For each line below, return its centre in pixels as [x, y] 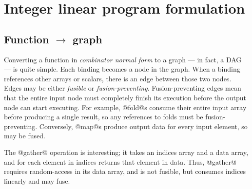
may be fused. [25, 136]
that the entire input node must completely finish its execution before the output [125, 97]
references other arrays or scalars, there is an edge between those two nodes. [118, 78]
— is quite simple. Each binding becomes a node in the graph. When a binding [122, 69]
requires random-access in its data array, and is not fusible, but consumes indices [125, 171]
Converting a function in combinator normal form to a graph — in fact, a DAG [123, 59]
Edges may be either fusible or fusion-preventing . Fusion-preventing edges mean [123, 88]
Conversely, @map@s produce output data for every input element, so [143, 126]
